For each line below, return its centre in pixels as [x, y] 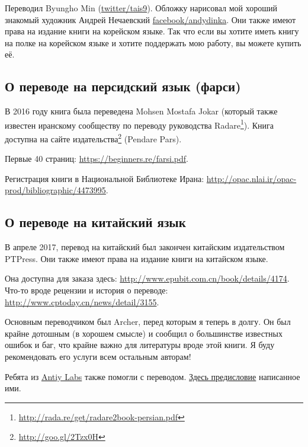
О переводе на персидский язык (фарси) [123, 86]
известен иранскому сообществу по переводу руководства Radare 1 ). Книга [139, 124]
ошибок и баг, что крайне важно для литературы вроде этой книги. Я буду [140, 345]
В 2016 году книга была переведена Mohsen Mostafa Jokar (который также [141, 111]
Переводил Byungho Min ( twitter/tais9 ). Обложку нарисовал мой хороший [141, 8]
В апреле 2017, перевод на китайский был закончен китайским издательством [145, 247]
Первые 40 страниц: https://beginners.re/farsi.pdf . [97, 159]
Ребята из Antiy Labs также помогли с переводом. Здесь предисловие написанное [153, 376]
